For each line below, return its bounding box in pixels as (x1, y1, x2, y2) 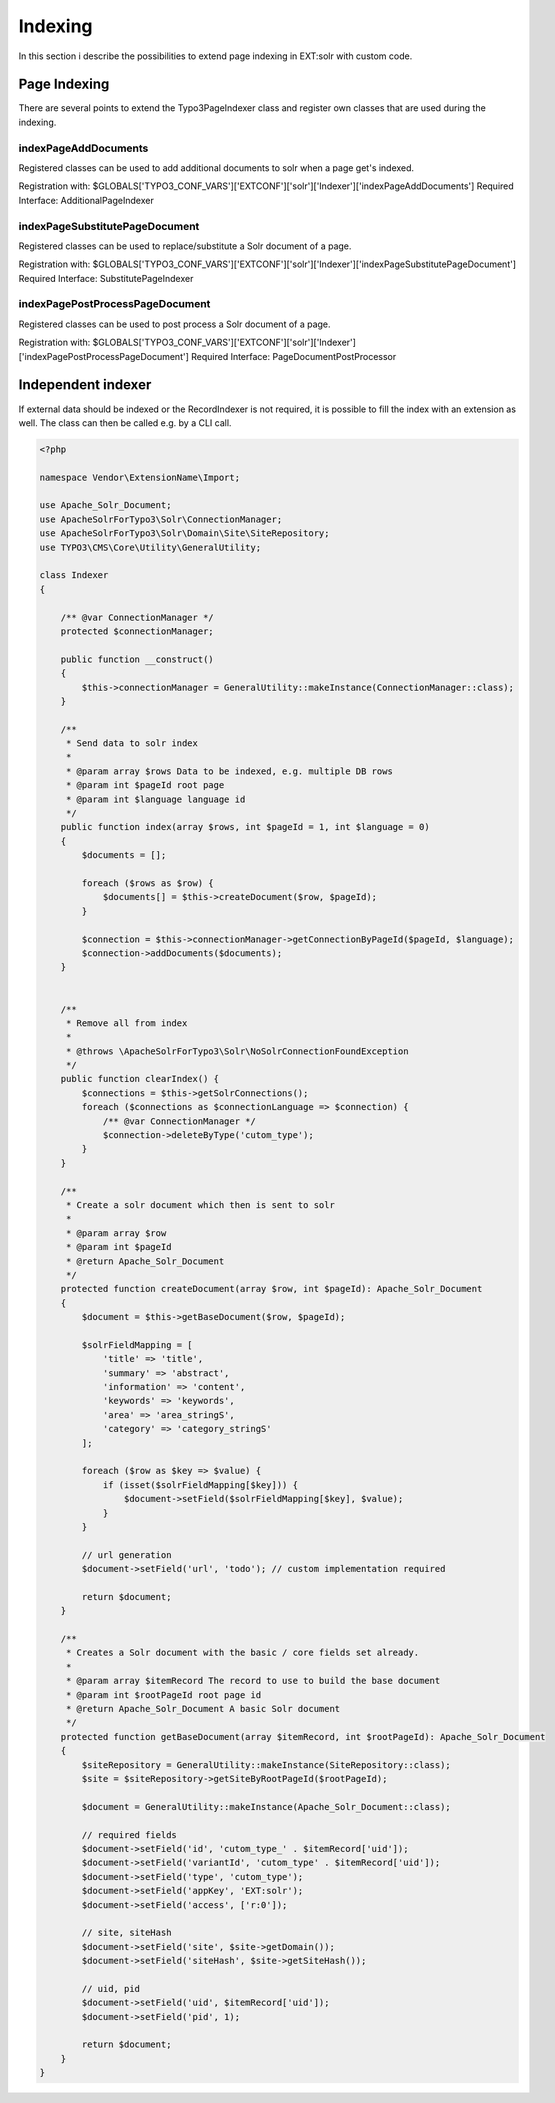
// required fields (81, 1829, 177, 1840)
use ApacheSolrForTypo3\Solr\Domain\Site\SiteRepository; (39, 528, 330, 539)
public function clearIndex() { (60, 1073, 220, 1085)
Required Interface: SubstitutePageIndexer (18, 272, 194, 284)
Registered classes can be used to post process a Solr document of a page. (18, 318, 331, 330)
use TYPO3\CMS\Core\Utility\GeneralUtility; (39, 541, 262, 553)
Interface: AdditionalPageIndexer (18, 194, 154, 206)
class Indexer (39, 570, 109, 581)
